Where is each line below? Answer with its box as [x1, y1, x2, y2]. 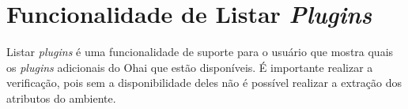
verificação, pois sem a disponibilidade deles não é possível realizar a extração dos [6, 74, 402, 91]
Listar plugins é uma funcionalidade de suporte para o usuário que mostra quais [6, 43, 394, 60]
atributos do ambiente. [6, 89, 116, 106]
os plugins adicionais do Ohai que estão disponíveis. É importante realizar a [6, 58, 373, 75]
